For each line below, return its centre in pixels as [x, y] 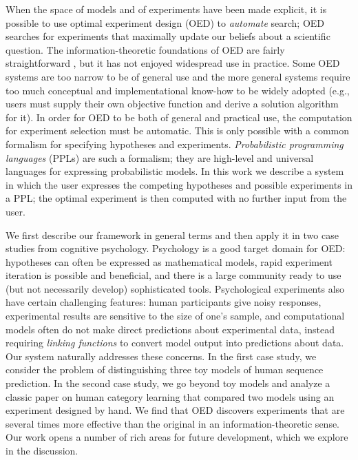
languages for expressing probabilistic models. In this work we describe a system [175, 171]
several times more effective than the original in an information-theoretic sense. [173, 423]
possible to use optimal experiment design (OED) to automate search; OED [165, 22]
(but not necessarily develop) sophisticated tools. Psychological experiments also [175, 288]
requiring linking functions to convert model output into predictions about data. [175, 343]
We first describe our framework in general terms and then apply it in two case [172, 234]
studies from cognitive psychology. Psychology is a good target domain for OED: [176, 248]
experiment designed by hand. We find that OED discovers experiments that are [175, 410]
